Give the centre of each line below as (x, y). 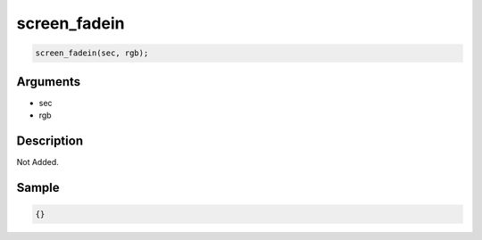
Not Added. (38, 161)
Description (50, 141)
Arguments (49, 82)
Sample (38, 187)
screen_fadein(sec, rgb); (92, 53)
